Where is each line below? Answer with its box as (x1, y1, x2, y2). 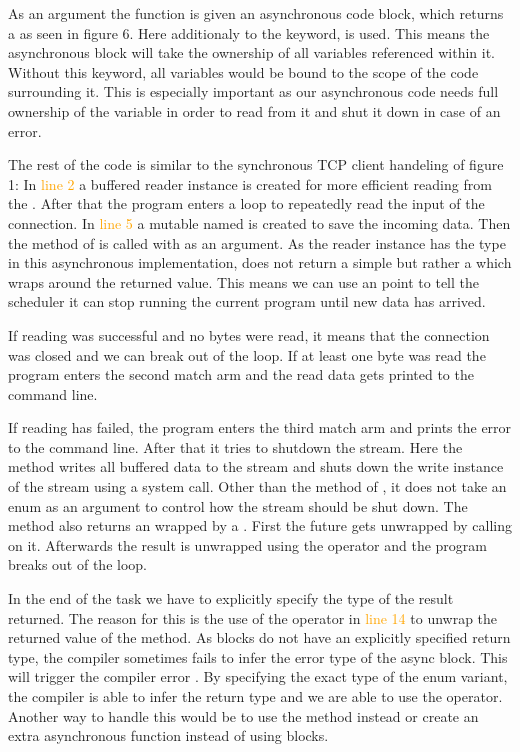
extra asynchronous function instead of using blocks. (8, 725, 329, 746)
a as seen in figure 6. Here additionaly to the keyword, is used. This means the (8, 22, 490, 43)
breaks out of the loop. (8, 554, 147, 575)
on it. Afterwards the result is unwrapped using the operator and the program (8, 534, 487, 555)
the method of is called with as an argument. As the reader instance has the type (8, 232, 506, 253)
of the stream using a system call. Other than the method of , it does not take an (8, 476, 507, 497)
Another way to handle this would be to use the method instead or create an (8, 705, 479, 726)
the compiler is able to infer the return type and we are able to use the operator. (8, 686, 503, 706)
